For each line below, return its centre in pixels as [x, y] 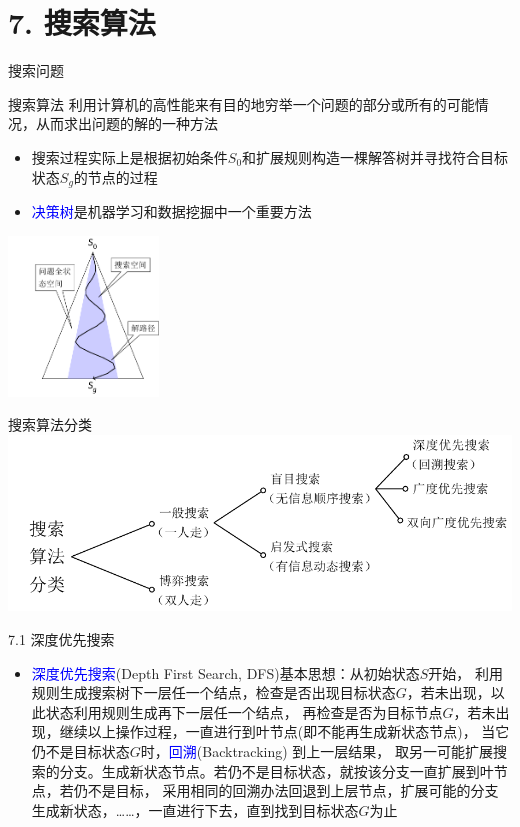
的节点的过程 [115, 176]
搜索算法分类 [50, 424]
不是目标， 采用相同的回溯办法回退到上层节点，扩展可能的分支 [293, 790]
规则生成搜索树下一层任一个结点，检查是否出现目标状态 [213, 692]
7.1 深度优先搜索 [61, 639]
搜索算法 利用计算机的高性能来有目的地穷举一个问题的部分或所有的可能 [241, 103]
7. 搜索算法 [82, 22]
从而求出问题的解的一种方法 [126, 123]
